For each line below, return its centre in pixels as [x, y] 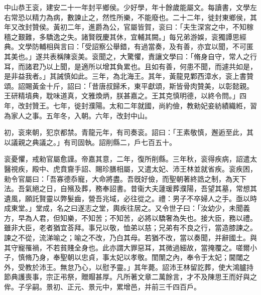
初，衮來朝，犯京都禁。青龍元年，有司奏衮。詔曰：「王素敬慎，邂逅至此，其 [129, 132]
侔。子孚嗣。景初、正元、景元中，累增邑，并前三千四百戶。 [102, 287]
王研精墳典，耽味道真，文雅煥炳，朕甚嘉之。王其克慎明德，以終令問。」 [122, 96]
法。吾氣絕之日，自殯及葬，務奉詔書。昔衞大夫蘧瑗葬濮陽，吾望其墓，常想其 [130, 188]
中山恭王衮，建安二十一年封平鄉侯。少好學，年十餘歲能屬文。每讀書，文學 [127, 7]
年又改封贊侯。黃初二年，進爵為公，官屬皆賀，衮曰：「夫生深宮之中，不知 [125, 27]
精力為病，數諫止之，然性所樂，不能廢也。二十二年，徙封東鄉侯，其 [144, 17]
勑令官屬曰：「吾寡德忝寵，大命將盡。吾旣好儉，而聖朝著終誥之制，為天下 [125, 178]
